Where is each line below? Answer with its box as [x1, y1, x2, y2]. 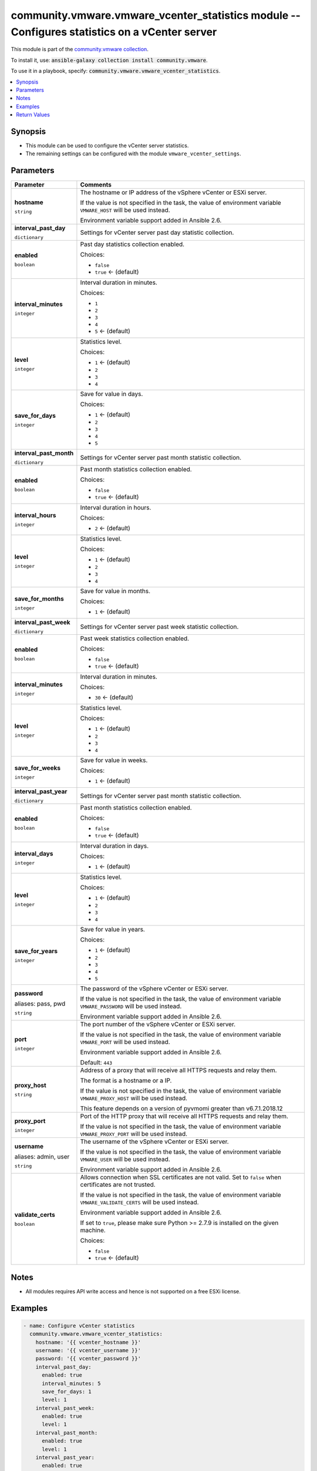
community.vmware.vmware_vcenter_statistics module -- [11, 9, 301, 22]
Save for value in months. [80, 587, 151, 595]
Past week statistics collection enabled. [80, 634, 190, 643]
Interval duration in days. [80, 842, 149, 850]
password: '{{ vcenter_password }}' [35, 1355, 141, 1362]
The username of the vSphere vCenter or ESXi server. [80, 1137, 229, 1146]
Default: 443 [80, 1059, 113, 1067]
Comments [80, 181, 112, 189]
